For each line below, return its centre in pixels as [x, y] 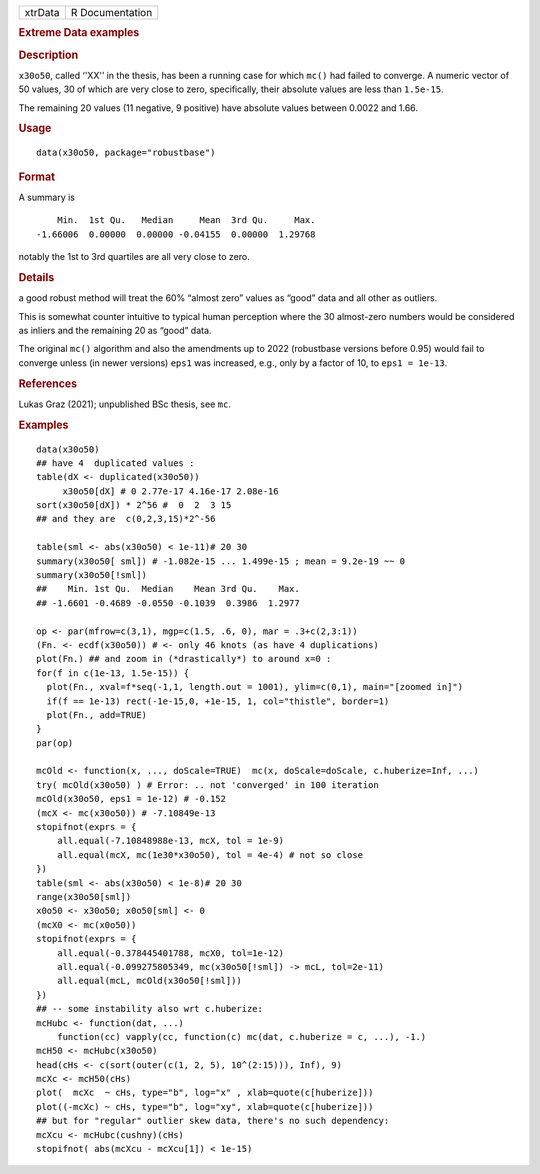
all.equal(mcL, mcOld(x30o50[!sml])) [149, 981]
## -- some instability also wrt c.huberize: [150, 1009]
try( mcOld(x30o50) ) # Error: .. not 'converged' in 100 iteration [207, 784]
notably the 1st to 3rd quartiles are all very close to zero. [134, 257]
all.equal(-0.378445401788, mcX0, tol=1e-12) [170, 953]
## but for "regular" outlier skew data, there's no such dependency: [213, 1121]
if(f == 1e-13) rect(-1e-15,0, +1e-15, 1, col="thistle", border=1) [218, 701]
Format [36, 177]
